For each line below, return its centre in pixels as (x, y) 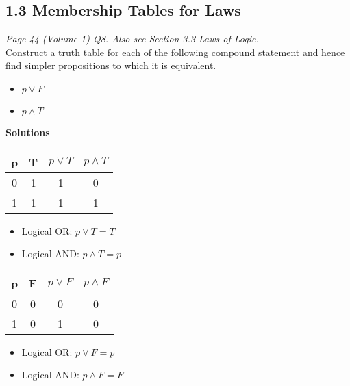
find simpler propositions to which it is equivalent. (111, 65)
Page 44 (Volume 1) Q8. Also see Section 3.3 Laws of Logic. (132, 39)
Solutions (28, 132)
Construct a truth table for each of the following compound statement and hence (175, 52)
